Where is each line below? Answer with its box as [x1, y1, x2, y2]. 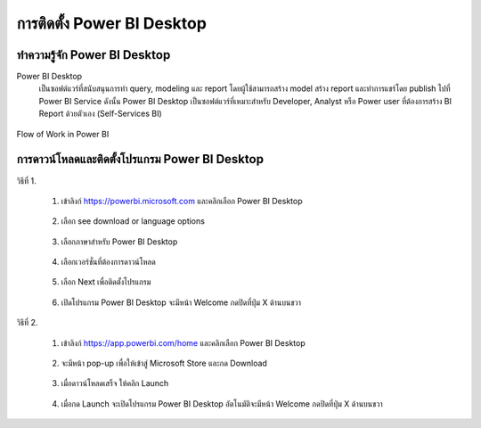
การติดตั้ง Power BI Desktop [16, 13, 207, 33]
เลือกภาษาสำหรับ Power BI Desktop [61, 236, 178, 247]
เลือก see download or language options [61, 216, 205, 226]
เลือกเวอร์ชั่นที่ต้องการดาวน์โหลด [61, 257, 156, 267]
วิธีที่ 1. [16, 175, 37, 186]
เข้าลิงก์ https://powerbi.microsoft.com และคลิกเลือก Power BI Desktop [61, 195, 303, 206]
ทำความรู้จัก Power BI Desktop [16, 47, 171, 62]
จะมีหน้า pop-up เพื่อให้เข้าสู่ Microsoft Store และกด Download [61, 358, 267, 369]
